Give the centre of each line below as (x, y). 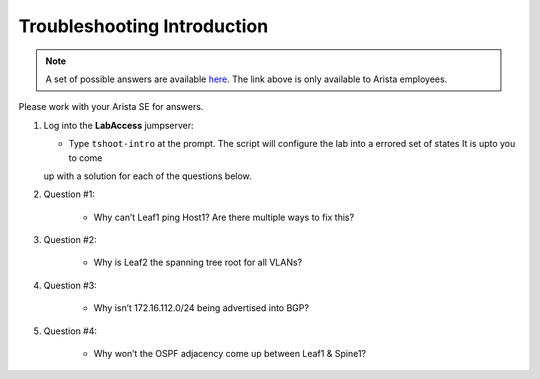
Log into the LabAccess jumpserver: (118, 125)
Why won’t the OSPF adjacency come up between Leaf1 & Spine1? (230, 354)
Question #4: (70, 331)
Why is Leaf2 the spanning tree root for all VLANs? (198, 262)
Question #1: (69, 194)
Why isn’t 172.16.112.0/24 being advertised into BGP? (201, 308)
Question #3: (70, 285)
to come (85, 157)
